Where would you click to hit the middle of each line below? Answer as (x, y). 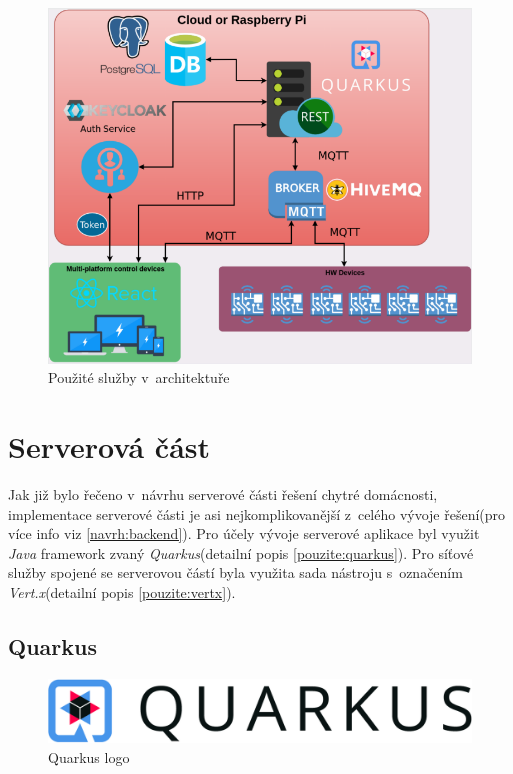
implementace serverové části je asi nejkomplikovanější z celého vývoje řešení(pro (257, 513)
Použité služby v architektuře (139, 377)
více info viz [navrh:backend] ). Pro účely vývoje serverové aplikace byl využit (244, 533)
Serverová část (109, 446)
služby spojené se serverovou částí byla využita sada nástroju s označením (235, 572)
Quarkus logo (89, 756)
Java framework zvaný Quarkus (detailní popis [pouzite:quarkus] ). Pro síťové (241, 552)
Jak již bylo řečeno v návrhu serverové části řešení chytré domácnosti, (223, 494)
